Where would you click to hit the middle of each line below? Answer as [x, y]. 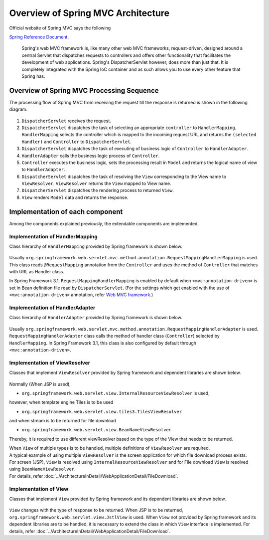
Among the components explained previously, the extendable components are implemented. [104, 223]
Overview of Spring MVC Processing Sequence [84, 90]
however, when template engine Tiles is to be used [61, 402]
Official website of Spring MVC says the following [60, 28]
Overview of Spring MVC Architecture [89, 13]
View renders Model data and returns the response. [75, 197]
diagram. [18, 109]
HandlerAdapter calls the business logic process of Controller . [91, 156]
